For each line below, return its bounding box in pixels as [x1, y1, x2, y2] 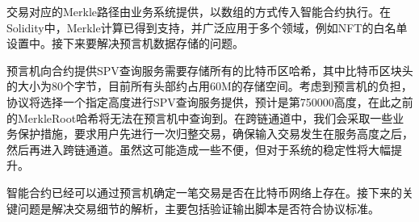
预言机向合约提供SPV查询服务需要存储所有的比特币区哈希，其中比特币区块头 [6, 61, 413, 78]
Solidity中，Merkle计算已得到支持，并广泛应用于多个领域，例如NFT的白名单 [6, 19, 408, 36]
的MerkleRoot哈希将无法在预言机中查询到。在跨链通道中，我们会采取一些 [6, 109, 393, 126]
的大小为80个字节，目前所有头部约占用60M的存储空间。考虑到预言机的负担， [6, 77, 413, 94]
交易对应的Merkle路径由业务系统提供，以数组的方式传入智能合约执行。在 [6, 3, 392, 19]
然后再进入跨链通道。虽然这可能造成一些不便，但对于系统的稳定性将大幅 [6, 140, 391, 157]
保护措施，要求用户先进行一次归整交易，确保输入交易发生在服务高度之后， [17, 125, 413, 142]
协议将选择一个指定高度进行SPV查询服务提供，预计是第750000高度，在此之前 [6, 93, 413, 110]
